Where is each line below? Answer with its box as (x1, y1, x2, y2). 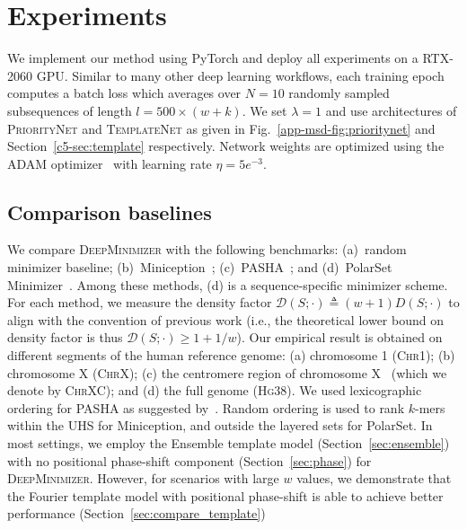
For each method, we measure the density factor (7, 293, 272, 312)
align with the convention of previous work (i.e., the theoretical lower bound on (7, 310, 444, 329)
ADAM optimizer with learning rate (7, 154, 212, 172)
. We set (242, 101, 287, 119)
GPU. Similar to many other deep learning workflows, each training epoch (36, 66, 445, 84)
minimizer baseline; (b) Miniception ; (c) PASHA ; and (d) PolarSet (7, 258, 392, 277)
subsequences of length (7, 101, 132, 119)
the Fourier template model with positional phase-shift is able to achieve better (7, 486, 444, 505)
